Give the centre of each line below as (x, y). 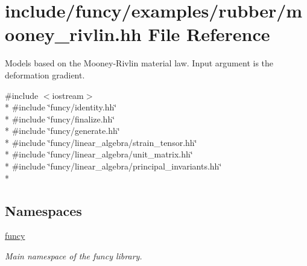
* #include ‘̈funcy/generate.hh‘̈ (62, 131)
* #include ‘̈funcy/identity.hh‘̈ (61, 107)
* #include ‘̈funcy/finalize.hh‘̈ (60, 119)
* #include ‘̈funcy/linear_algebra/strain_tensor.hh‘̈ (101, 142)
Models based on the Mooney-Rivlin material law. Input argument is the (139, 63)
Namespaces (43, 210)
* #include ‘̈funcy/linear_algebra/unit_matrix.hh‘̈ (99, 154)
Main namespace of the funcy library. (74, 256)
